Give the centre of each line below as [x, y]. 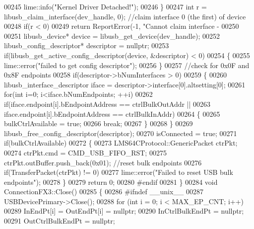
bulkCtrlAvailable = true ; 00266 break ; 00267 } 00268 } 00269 [98, 123]
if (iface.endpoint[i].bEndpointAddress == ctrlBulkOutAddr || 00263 [107, 104]
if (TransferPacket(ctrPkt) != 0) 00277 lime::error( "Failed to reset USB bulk [119, 172]
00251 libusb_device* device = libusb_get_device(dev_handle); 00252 [112, 36]
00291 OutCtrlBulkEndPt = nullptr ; [60, 221]
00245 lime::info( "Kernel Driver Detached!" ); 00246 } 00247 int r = [105, 6]
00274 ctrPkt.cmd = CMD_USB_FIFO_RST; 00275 [85, 152]
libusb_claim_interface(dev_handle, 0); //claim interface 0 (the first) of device [125, 16]
